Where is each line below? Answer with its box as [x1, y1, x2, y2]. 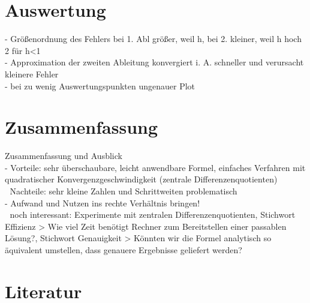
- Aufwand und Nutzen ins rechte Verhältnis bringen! [5, 196, 200, 209]
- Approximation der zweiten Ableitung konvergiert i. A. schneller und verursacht [5, 56, 304, 68]
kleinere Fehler [5, 67, 59, 80]
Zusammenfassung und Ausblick [5, 149, 122, 162]
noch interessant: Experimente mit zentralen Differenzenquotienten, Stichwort [10, 208, 296, 221]
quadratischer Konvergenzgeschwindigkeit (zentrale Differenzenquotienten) [5, 173, 278, 185]
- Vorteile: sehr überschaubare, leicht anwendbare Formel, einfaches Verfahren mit [5, 161, 306, 173]
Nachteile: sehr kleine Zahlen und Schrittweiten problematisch [10, 185, 237, 197]
